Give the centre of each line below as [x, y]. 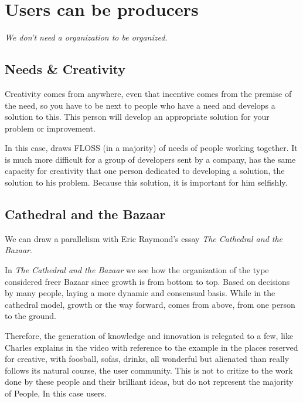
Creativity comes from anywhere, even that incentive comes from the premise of [148, 93]
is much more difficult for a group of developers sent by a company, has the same [150, 159]
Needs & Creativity [65, 69]
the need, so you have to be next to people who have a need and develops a [140, 105]
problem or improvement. [50, 128]
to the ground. [30, 316]
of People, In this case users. [56, 393]
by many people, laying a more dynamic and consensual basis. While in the [140, 293]
